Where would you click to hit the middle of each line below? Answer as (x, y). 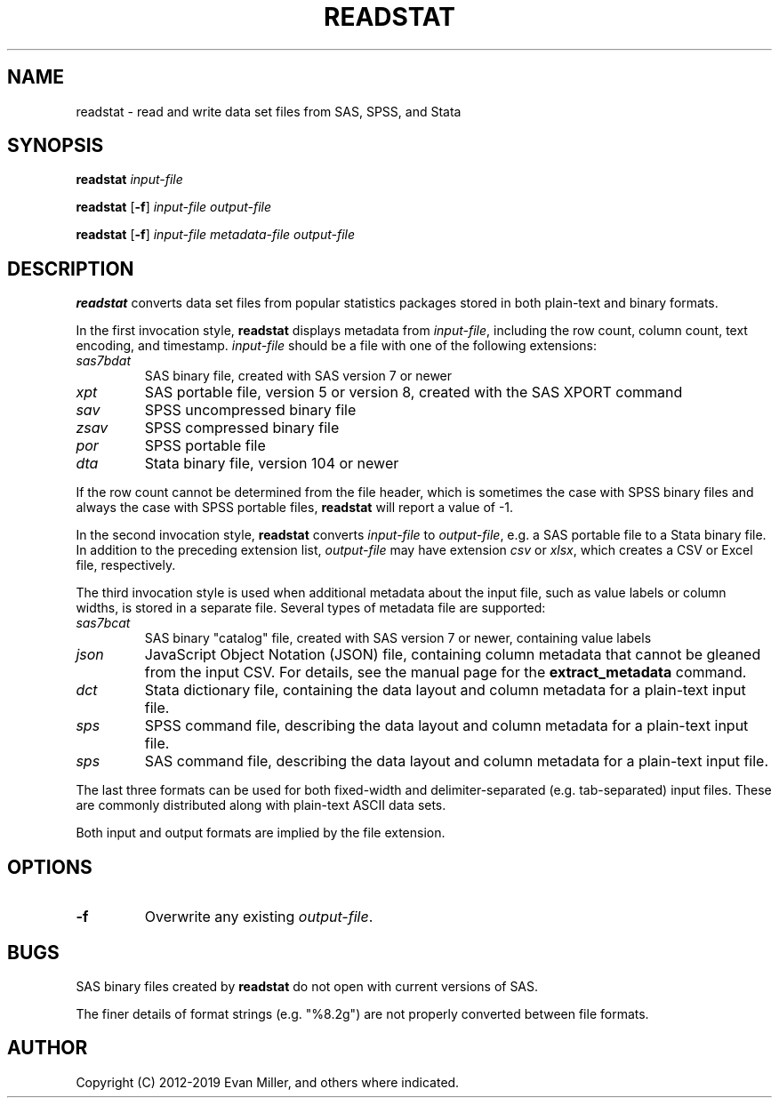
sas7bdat (104, 361)
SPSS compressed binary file (242, 428)
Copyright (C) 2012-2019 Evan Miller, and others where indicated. (268, 1082)
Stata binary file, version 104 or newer (272, 464)
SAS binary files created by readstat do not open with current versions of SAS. (307, 986)
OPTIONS (50, 867)
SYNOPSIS (56, 146)
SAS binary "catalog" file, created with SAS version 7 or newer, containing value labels (398, 638)
